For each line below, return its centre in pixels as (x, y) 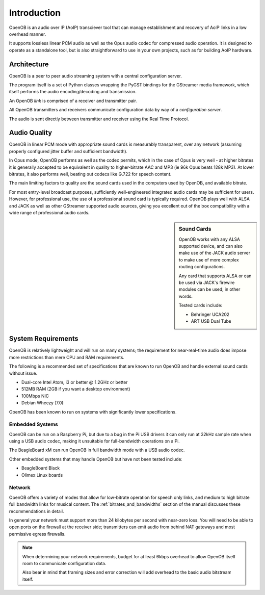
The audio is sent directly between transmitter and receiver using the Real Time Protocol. (99, 119)
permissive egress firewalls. (37, 534)
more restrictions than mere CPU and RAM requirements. (67, 357)
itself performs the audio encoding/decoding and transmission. (73, 92)
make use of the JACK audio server (214, 253)
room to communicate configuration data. (64, 563)
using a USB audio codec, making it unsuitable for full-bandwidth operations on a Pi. (94, 441)
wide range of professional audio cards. (49, 213)
